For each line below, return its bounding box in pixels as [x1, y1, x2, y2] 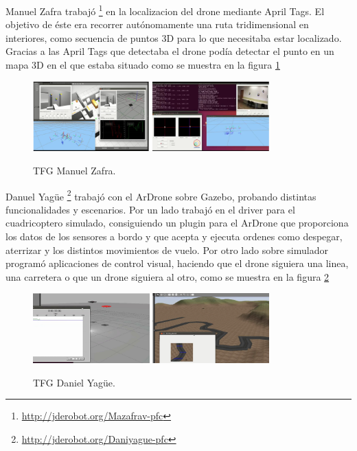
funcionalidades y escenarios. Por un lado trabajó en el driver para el [5, 202, 295, 216]
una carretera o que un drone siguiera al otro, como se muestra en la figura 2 [5, 269, 330, 284]
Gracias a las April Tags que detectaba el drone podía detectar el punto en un [5, 44, 334, 58]
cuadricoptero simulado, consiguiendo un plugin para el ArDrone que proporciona [5, 216, 349, 230]
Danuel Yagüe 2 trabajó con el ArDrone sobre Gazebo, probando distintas [5, 187, 316, 203]
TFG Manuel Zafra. [33, 163, 116, 177]
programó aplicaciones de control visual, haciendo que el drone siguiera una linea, [5, 256, 349, 270]
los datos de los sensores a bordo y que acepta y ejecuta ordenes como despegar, [5, 229, 343, 243]
